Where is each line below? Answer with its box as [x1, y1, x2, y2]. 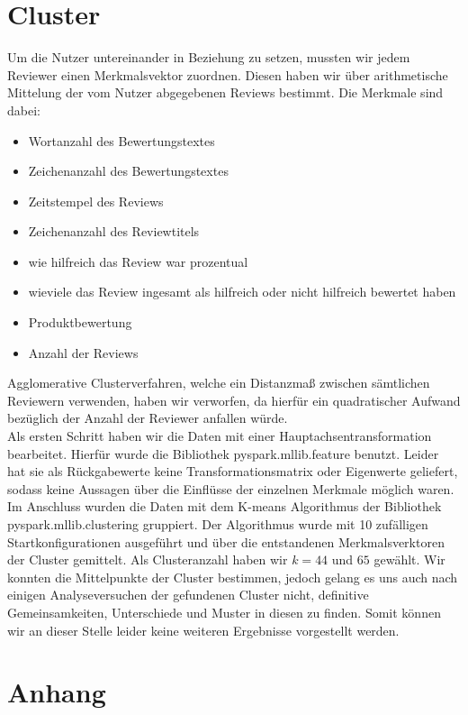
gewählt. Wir [373, 550, 445, 569]
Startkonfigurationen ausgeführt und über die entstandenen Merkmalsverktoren [7, 532, 445, 551]
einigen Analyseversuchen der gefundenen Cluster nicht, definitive [7, 585, 369, 604]
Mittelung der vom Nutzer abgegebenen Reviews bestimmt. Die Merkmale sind [7, 83, 444, 102]
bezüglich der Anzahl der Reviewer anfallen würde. [7, 408, 288, 427]
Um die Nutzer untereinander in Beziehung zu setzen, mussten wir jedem [7, 48, 410, 67]
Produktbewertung [28, 313, 132, 332]
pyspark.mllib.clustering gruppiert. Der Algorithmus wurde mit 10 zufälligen [7, 515, 428, 533]
